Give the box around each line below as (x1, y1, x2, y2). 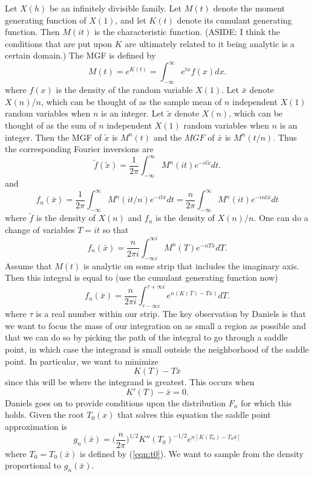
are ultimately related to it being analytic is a (125, 37, 295, 50)
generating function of (5, 13, 87, 26)
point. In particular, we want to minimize (5, 354, 159, 367)
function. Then (5, 25, 60, 38)
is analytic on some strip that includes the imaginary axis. (83, 259, 299, 272)
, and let (115, 13, 146, 26)
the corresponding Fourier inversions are (5, 142, 154, 155)
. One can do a (253, 211, 309, 224)
